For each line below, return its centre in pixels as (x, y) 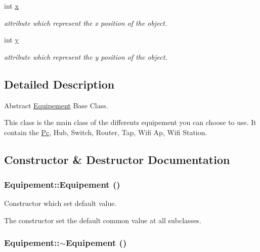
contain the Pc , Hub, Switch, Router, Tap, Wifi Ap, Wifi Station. (106, 132)
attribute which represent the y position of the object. (86, 56)
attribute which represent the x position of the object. (86, 23)
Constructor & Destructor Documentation (117, 159)
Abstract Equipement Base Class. (56, 105)
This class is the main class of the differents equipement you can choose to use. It (130, 122)
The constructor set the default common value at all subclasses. (103, 220)
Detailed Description (59, 84)
